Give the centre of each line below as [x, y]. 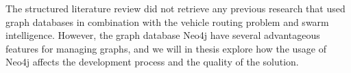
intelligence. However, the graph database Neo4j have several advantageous [163, 35]
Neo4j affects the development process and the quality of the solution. [152, 62]
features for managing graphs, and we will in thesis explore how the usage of [166, 48]
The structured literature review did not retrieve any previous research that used [175, 8]
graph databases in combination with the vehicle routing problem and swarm [167, 21]
